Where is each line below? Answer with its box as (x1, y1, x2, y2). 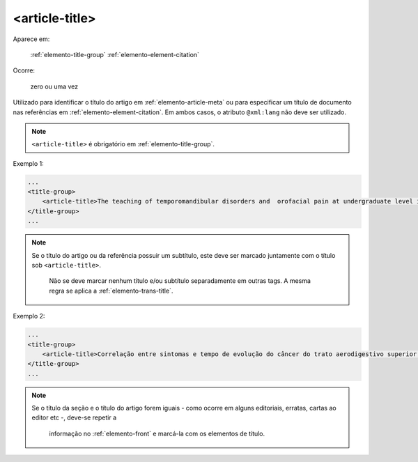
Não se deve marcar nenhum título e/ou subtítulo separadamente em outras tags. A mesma (49, 277, 311, 285)
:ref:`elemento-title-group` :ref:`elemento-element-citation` (30, 50, 200, 59)
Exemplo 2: (13, 312, 45, 321)
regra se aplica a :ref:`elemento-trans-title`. (49, 286, 173, 295)
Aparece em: (13, 35, 50, 43)
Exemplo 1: (13, 159, 45, 167)
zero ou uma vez (30, 82, 79, 91)
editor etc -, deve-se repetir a (31, 413, 117, 422)
